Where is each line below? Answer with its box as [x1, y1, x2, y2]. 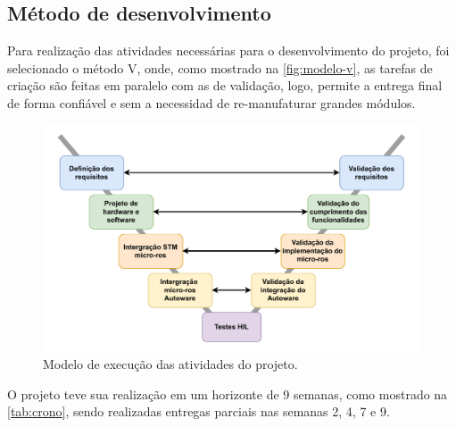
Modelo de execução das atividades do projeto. [43, 354, 298, 373]
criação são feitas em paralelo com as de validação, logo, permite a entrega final [7, 76, 443, 95]
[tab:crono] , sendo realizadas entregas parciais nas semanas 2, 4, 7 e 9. [7, 402, 390, 421]
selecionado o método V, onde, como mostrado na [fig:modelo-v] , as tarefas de [7, 58, 433, 77]
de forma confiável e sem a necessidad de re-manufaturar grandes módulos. [7, 93, 416, 112]
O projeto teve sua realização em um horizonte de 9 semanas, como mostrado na [7, 384, 448, 403]
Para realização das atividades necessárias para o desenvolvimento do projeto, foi [7, 41, 450, 60]
